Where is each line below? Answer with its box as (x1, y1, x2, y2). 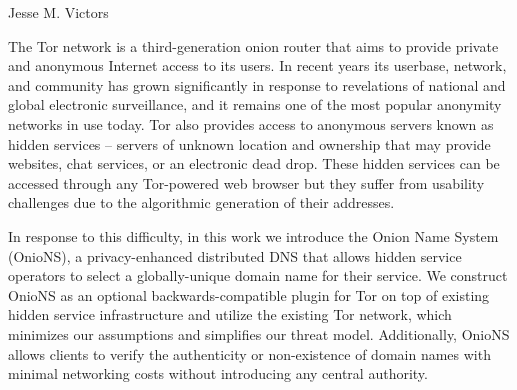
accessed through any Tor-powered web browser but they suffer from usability (8, 172, 485, 193)
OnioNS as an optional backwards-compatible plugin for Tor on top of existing (8, 284, 490, 305)
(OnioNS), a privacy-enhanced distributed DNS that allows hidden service (8, 245, 462, 266)
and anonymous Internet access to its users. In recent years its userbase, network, (8, 55, 507, 76)
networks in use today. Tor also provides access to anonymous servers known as (8, 113, 494, 134)
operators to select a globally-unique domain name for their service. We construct (8, 265, 508, 286)
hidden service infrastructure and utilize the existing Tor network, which (8, 304, 452, 325)
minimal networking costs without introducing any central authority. (8, 363, 428, 384)
